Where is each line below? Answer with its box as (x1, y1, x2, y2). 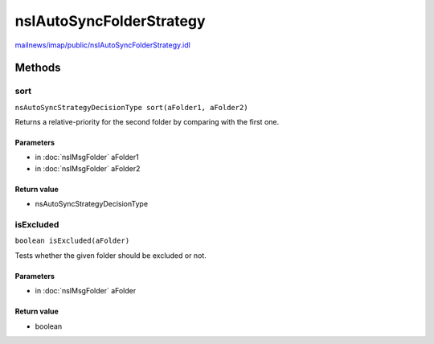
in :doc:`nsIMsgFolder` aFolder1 (35, 153, 140, 162)
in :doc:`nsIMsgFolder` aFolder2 (35, 163, 141, 173)
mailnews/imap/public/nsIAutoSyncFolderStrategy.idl (14, 40, 190, 50)
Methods (14, 61, 61, 75)
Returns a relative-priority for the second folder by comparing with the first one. (14, 117, 280, 127)
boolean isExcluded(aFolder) (14, 236, 130, 245)
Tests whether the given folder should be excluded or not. (14, 250, 207, 260)
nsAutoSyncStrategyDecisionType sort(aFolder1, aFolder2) (14, 103, 248, 112)
